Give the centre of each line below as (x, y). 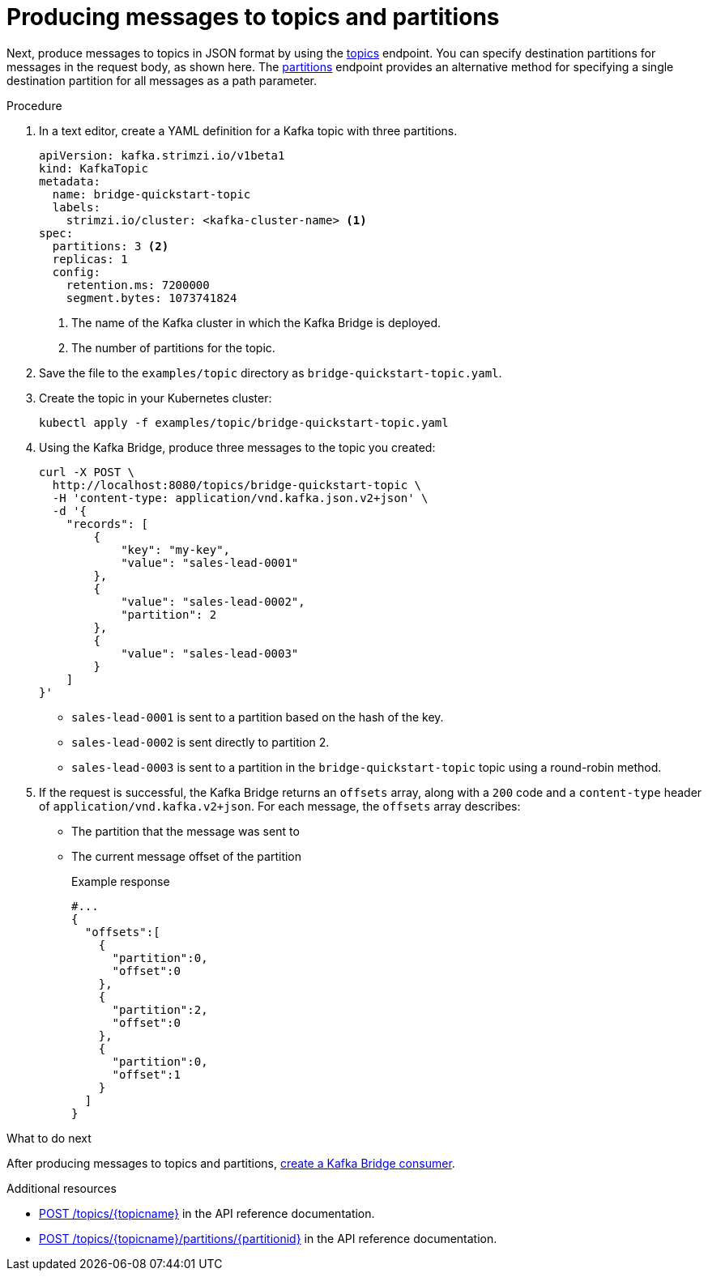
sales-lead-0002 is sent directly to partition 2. (200, 742)
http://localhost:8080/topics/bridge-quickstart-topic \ (237, 485)
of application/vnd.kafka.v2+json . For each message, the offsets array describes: (280, 806)
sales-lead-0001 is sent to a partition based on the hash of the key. (258, 717)
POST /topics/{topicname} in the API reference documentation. (207, 1213)
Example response (121, 881)
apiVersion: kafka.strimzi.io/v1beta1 (162, 155)
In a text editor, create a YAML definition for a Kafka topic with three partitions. (248, 130)
